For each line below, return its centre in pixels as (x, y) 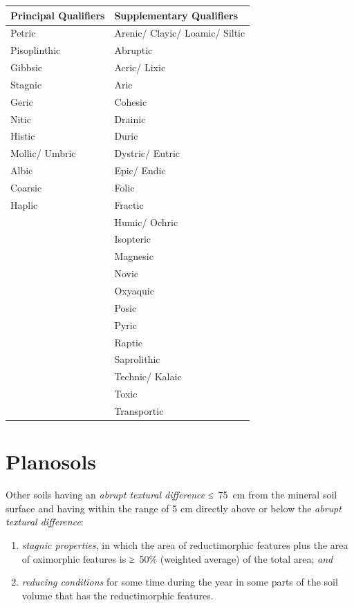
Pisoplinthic (36, 50)
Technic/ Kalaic (148, 376)
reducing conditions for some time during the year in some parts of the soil (180, 582)
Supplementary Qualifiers (176, 15)
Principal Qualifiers (58, 15)
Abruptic (133, 50)
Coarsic (26, 187)
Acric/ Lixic (140, 67)
